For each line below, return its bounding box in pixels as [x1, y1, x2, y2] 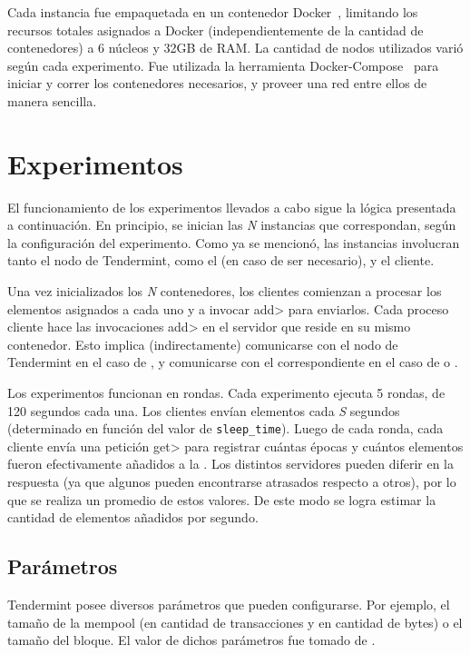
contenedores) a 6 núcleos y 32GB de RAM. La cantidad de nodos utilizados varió [7, 38, 464, 57]
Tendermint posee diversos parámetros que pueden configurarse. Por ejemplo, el [7, 595, 450, 614]
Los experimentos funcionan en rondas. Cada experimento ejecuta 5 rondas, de [7, 383, 446, 402]
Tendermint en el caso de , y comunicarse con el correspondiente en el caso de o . [7, 352, 458, 372]
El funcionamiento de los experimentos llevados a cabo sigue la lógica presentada [7, 197, 456, 216]
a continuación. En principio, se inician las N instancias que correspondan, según [7, 215, 456, 234]
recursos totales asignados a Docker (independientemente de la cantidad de [7, 20, 424, 39]
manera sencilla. [7, 91, 97, 110]
